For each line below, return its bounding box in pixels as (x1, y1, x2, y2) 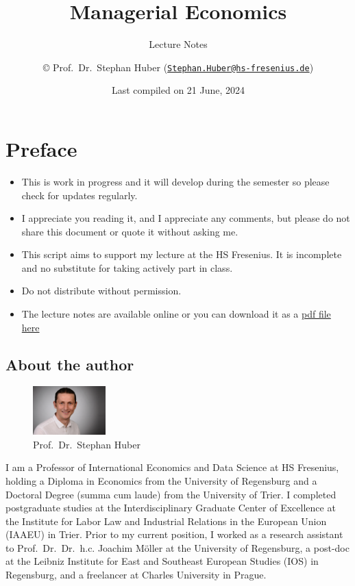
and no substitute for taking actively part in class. (21, 260, 233, 275)
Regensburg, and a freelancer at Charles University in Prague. (5, 568, 267, 582)
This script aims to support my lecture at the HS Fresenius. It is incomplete (21, 247, 342, 262)
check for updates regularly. (21, 188, 138, 202)
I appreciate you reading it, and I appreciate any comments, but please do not (21, 211, 350, 225)
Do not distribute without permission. (21, 283, 182, 298)
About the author (5, 353, 134, 374)
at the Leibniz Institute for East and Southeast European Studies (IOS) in (5, 554, 319, 568)
